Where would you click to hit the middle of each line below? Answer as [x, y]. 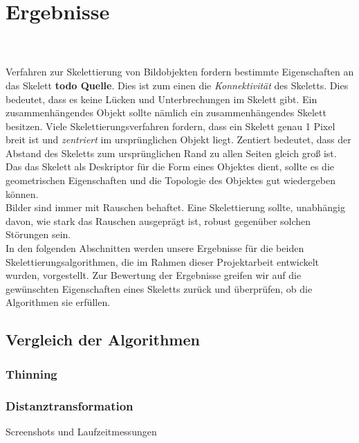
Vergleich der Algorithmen [103, 340]
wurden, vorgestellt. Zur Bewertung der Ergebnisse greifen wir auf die [154, 275]
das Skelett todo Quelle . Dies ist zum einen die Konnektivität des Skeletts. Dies [177, 85]
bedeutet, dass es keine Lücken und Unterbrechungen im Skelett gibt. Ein [162, 99]
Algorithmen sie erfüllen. [58, 302]
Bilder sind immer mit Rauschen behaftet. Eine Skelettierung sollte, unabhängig [175, 207]
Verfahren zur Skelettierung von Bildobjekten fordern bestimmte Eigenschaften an [180, 72]
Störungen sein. [38, 234]
